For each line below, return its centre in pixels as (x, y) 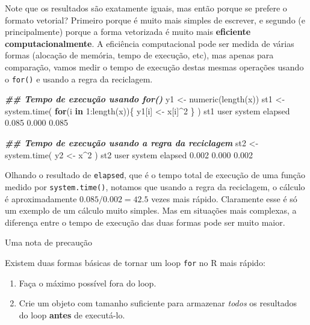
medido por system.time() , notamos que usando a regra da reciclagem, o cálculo (155, 186)
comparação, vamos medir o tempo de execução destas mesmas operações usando (154, 67)
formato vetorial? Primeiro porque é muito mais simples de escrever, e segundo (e (155, 20)
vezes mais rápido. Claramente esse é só (224, 198)
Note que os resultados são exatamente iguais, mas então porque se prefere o (146, 8)
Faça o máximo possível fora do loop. (88, 283)
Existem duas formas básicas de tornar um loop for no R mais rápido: (135, 262)
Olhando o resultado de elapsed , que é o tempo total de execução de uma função (155, 175)
